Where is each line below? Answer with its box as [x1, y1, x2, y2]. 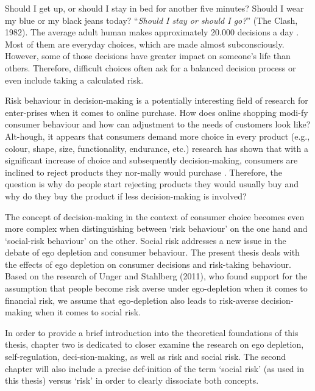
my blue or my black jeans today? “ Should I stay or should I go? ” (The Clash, [5, 13, 298, 26]
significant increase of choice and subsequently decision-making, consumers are [5, 154, 298, 167]
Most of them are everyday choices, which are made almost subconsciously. [5, 37, 285, 50]
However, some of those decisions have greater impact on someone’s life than [5, 49, 291, 62]
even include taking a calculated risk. [5, 73, 144, 86]
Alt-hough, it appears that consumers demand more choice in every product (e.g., [5, 129, 310, 142]
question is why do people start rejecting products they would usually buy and [5, 178, 299, 190]
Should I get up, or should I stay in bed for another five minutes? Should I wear [5, 2, 304, 14]
